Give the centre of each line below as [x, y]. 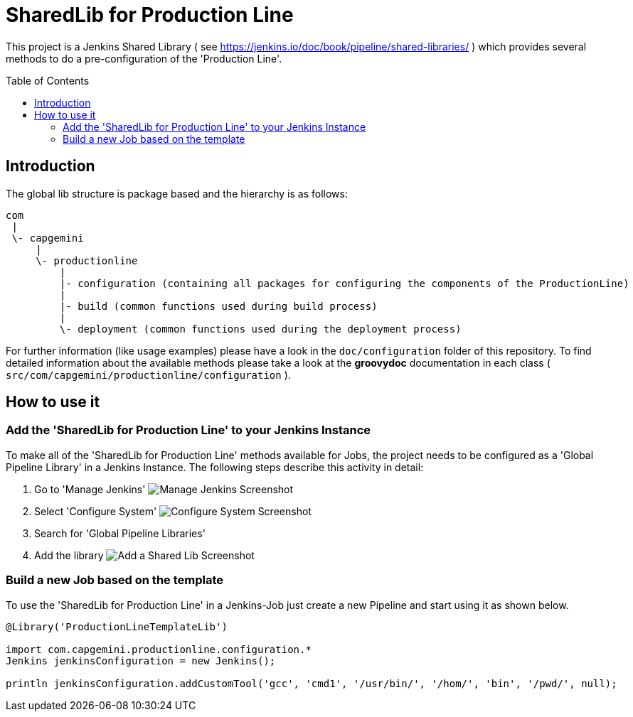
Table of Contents [48, 80]
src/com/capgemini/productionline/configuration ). [148, 374]
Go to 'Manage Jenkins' [90, 489]
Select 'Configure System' [96, 511]
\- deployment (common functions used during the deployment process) [260, 329]
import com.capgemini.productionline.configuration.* [159, 649]
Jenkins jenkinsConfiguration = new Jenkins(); [141, 661]
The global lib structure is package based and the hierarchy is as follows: [177, 193]
